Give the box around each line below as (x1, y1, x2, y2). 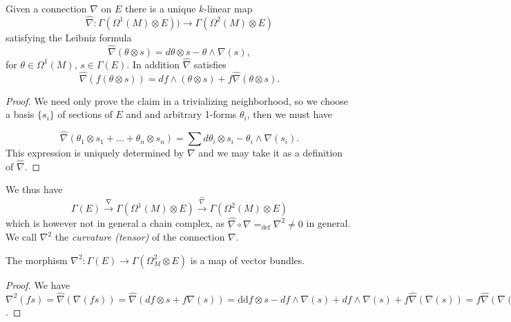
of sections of (57, 107, 113, 121)
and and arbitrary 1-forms (126, 107, 237, 121)
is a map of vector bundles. (190, 252, 305, 267)
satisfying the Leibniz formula (6, 30, 132, 44)
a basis (6, 107, 35, 121)
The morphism (6, 252, 68, 267)
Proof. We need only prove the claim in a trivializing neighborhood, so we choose (6, 93, 349, 108)
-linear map (204, 1, 253, 15)
